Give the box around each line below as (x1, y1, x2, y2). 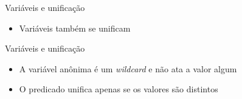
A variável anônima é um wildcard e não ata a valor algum (19, 62, 237, 75)
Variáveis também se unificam (19, 21, 131, 34)
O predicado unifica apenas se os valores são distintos (19, 83, 218, 95)
